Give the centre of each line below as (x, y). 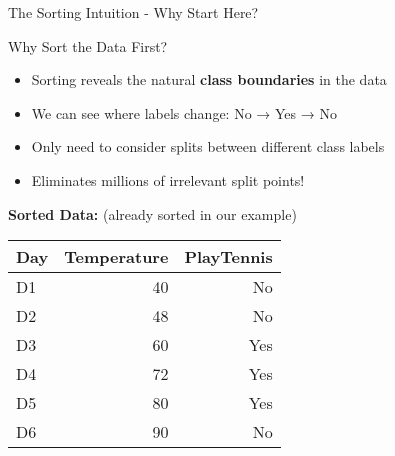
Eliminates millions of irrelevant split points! (168, 179)
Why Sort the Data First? (88, 45)
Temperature (116, 257)
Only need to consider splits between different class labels (208, 146)
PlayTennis (228, 257)
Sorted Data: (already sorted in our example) (152, 213)
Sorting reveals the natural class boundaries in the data (209, 79)
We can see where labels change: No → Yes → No (184, 112)
